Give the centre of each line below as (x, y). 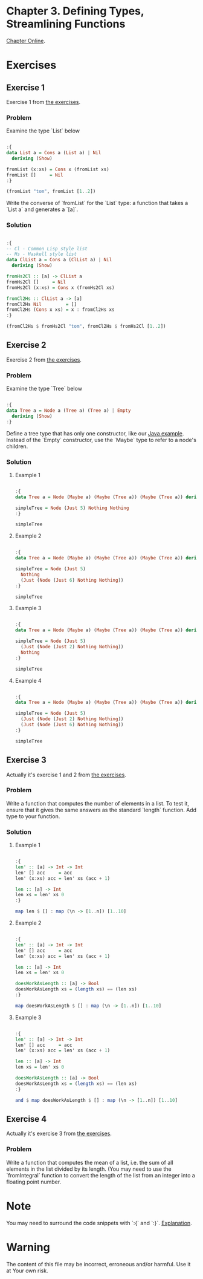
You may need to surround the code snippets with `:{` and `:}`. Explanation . (99, 1223)
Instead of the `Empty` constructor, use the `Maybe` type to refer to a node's (101, 440)
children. (17, 446)
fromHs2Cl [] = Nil (36, 282)
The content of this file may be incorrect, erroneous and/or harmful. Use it (98, 1264)
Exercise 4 (27, 1119)
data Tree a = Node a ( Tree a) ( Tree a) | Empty (69, 411)
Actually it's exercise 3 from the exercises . (59, 1134)
